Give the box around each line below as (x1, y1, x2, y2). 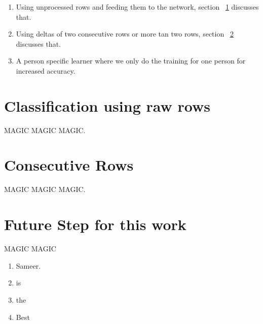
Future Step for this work (4, 214, 186, 235)
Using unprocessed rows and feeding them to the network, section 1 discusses (16, 2, 259, 12)
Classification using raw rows (4, 95, 210, 116)
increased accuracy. (16, 65, 76, 76)
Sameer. (16, 260, 41, 271)
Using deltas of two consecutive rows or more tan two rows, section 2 (16, 28, 234, 39)
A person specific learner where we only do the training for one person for (16, 55, 246, 66)
